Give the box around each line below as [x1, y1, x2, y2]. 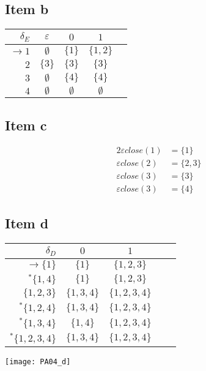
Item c [5, 115, 47, 134]
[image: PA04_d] [5, 357, 71, 366]
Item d [5, 213, 49, 232]
